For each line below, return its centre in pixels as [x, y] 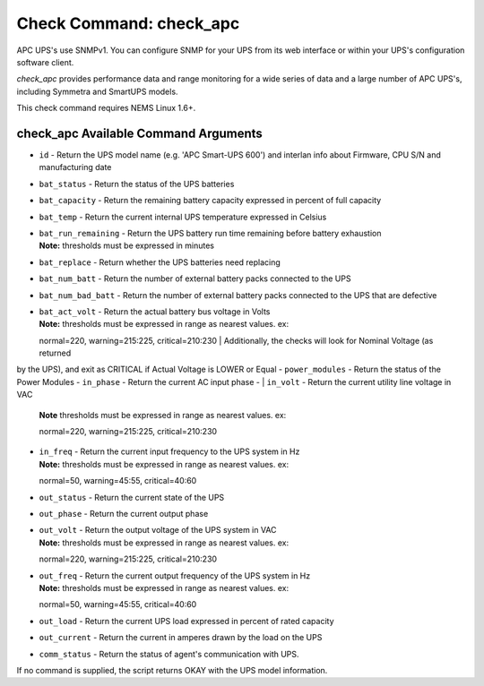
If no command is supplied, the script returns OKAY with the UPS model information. [172, 670]
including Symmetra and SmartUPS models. [97, 91]
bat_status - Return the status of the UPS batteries [137, 184]
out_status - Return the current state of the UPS [132, 497]
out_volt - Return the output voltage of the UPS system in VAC [158, 530]
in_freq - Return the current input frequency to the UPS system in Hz [169, 451]
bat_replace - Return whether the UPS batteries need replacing [160, 262]
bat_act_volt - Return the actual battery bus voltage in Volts [155, 311]
